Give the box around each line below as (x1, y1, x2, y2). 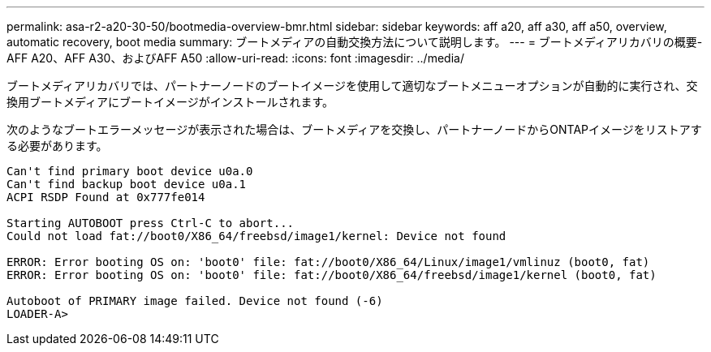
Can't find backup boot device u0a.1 (6, 178, 247, 191)
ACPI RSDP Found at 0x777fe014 (6, 191, 205, 204)
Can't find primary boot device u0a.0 (6, 165, 253, 178)
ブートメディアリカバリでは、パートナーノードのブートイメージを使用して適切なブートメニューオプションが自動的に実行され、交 (6, 79, 698, 92)
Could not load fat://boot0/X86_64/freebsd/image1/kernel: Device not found (6, 230, 506, 243)
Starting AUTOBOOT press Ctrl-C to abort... (6, 217, 295, 230)
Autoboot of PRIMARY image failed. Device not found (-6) (6, 294, 383, 307)
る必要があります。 (6, 139, 108, 152)
